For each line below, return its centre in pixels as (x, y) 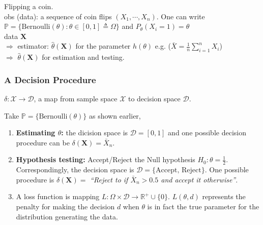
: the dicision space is (95, 133)
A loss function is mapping (58, 196)
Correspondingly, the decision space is (75, 170)
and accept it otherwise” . (199, 179)
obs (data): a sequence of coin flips (58, 16)
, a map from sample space (76, 98)
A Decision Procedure (50, 79)
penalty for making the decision (65, 206)
